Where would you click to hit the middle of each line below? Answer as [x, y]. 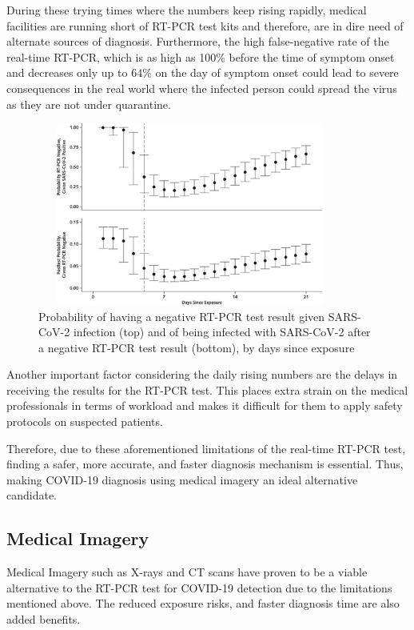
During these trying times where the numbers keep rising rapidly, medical [187, 10]
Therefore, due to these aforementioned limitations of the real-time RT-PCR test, [206, 448]
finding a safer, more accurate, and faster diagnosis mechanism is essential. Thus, [205, 464]
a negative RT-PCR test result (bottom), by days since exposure [197, 347]
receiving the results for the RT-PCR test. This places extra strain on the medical [207, 389]
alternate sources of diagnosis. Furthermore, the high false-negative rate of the [198, 41]
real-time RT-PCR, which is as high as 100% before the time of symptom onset [201, 56]
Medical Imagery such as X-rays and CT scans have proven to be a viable [187, 572]
